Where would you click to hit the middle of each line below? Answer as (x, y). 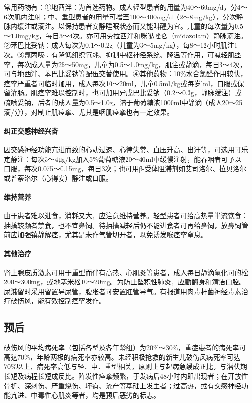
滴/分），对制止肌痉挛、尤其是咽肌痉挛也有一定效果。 (89, 112)
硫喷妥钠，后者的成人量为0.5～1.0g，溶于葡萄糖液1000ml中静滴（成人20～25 (123, 102)
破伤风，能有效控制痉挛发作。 (58, 301)
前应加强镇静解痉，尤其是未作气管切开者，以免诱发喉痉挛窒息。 (106, 235)
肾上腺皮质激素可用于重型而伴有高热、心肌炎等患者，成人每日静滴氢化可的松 (126, 272)
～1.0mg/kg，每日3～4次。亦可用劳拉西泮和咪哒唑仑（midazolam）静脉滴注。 (126, 35)
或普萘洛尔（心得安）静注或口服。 (58, 178)
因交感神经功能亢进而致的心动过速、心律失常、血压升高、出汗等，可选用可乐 (126, 149)
